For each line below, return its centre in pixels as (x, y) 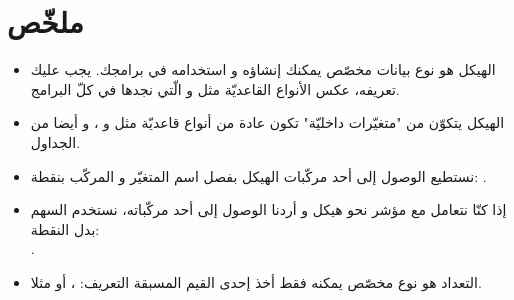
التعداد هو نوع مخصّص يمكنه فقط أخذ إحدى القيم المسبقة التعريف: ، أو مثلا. (256, 281)
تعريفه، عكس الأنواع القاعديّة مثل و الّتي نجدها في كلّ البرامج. (215, 88)
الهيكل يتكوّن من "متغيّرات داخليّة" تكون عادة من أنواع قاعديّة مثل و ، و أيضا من (267, 122)
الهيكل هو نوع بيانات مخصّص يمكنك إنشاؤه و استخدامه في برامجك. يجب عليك (263, 69)
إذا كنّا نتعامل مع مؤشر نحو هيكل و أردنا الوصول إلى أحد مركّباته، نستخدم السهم (268, 209)
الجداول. (55, 141)
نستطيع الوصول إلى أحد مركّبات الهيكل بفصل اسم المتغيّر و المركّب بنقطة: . (258, 175)
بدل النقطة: (65, 228)
